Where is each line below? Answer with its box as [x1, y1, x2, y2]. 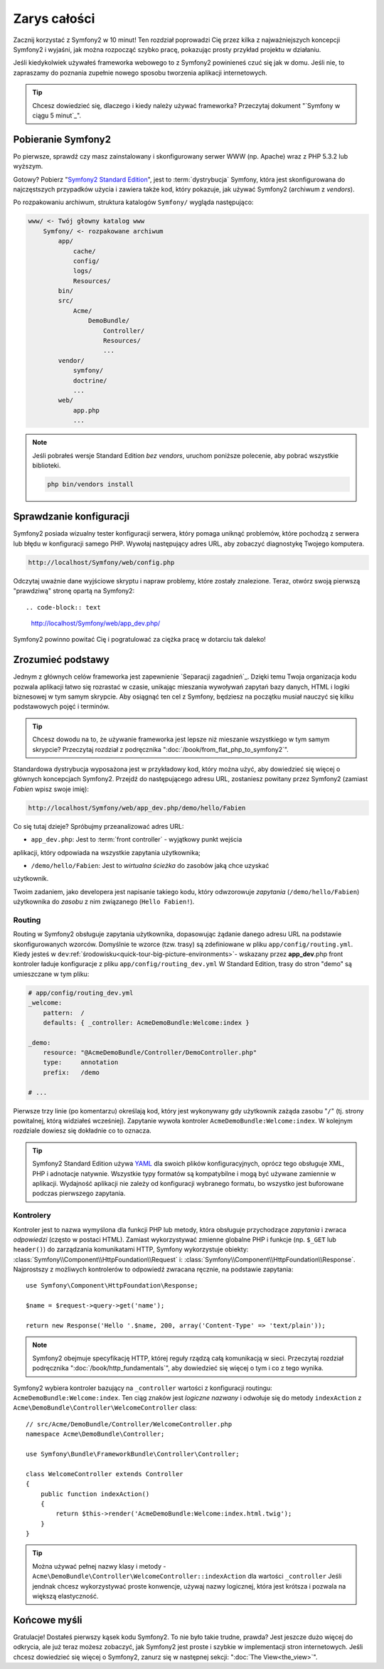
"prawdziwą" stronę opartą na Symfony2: [13, 587, 135, 595]
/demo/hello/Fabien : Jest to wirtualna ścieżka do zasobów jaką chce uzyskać [31, 861, 270, 869]
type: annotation [43, 1059, 119, 1066]
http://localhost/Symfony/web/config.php [28, 558, 175, 566]
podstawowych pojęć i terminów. [13, 702, 110, 711]
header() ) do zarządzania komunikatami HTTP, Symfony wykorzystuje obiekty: [13, 1245, 249, 1254]
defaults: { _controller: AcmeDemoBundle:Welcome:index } [43, 1018, 250, 1027]
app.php [73, 406, 100, 414]
